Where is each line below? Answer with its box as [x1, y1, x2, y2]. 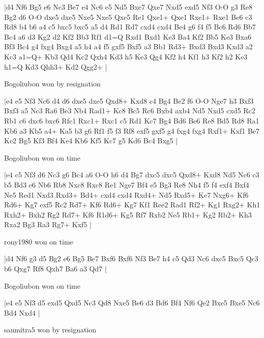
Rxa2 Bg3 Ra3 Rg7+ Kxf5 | [4, 219, 92, 230]
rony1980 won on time [4, 236, 73, 247]
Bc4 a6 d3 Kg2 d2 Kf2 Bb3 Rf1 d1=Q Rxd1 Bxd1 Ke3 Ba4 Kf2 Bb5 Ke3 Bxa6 [4, 31, 252, 42]
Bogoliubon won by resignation [4, 78, 101, 89]
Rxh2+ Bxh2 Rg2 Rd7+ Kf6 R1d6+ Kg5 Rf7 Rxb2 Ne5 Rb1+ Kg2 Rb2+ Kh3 [4, 209, 252, 220]
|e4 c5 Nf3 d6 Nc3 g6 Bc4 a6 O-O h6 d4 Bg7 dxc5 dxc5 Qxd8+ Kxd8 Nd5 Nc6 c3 [4, 169, 259, 180]
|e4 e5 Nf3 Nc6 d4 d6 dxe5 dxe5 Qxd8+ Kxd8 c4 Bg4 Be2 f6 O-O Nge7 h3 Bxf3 [4, 95, 254, 106]
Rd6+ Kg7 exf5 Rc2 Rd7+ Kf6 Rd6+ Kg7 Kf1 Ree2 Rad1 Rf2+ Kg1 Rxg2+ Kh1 [4, 199, 260, 210]
